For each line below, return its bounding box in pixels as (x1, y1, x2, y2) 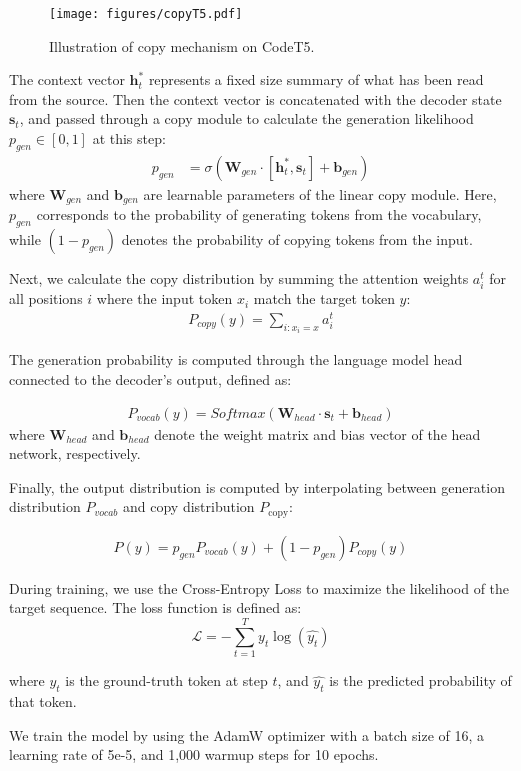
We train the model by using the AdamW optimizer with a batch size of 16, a (9, 724, 485, 745)
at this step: (92, 128, 166, 149)
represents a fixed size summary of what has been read (148, 69, 484, 90)
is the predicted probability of (329, 670, 512, 691)
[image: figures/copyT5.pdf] (49, 7, 243, 21)
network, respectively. (9, 443, 141, 464)
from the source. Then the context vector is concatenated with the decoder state (9, 88, 502, 109)
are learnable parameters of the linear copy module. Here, (143, 183, 497, 204)
